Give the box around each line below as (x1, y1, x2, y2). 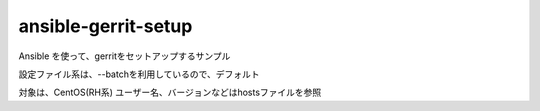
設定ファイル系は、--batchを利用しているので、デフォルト (18, 68, 260, 80)
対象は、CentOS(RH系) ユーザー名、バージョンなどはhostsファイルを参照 (18, 86, 322, 99)
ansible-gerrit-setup (18, 15, 193, 37)
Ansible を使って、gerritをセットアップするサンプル (18, 50, 231, 62)
